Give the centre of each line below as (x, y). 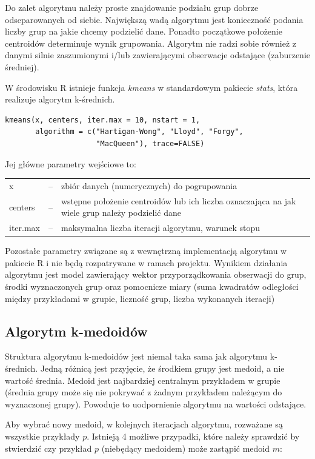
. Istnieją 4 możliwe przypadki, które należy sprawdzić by (193, 436)
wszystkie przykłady (42, 436)
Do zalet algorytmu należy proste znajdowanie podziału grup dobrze (132, 7)
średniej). (22, 66)
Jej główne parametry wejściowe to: (71, 163)
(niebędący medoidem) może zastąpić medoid (185, 448)
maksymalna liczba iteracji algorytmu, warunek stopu (161, 228)
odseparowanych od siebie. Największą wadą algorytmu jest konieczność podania (154, 19)
